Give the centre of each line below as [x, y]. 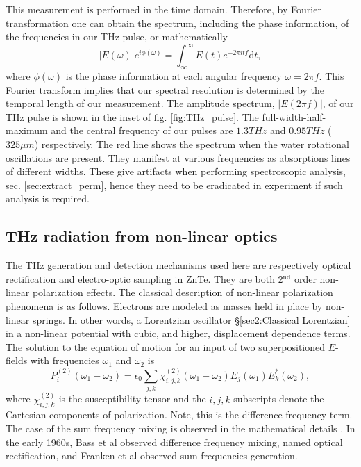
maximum [27, 130]
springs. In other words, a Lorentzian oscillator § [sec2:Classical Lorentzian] [191, 319]
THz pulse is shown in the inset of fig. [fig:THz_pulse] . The [132, 116]
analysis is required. [48, 198]
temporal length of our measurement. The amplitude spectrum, [140, 103]
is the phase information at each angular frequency [174, 76]
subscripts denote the [279, 399]
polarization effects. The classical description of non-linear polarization [183, 292]
